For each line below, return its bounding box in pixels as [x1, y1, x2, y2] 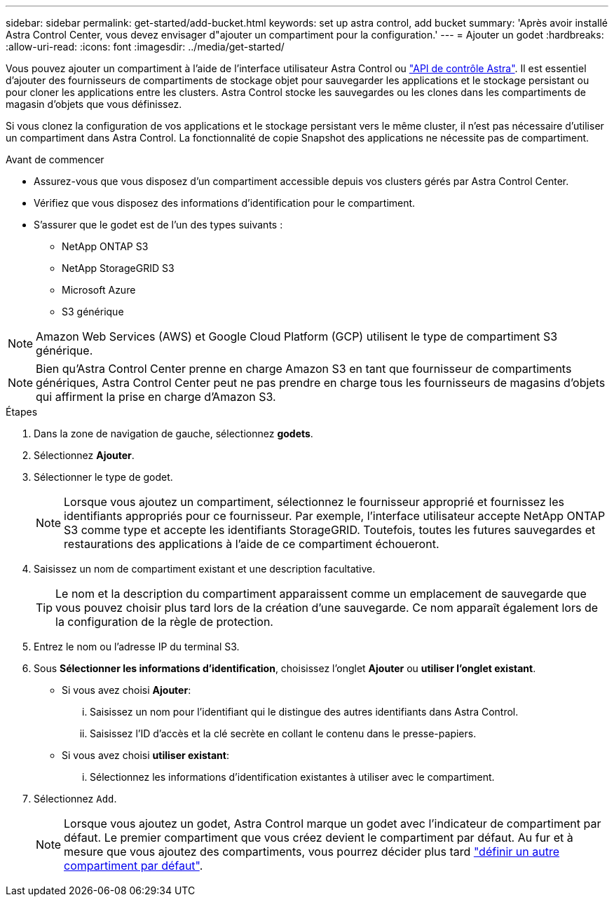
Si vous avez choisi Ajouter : [62, 684, 191, 696]
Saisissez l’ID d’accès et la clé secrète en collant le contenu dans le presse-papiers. [90, 727, 477, 739]
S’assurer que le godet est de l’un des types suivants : [34, 219, 283, 231]
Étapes [6, 406, 38, 418]
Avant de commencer [6, 153, 104, 165]
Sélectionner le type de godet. [34, 471, 173, 483]
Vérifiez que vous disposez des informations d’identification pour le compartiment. [34, 197, 416, 209]
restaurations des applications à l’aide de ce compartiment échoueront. [64, 537, 439, 551]
